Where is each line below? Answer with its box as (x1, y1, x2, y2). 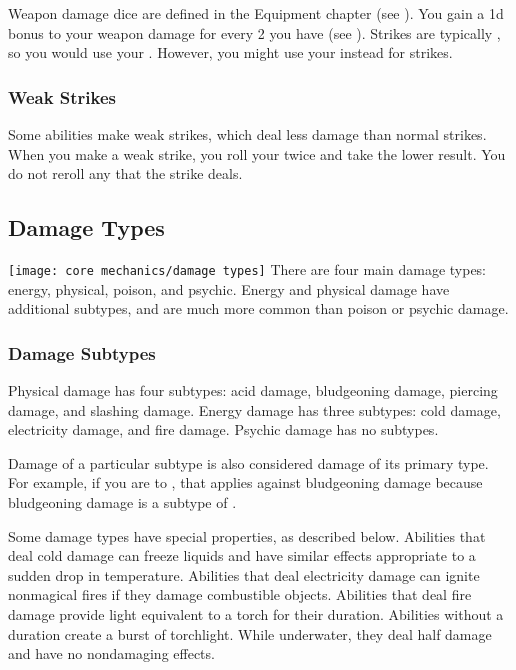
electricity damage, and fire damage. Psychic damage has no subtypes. (8, 419, 439, 440)
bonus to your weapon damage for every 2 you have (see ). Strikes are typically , (8, 22, 501, 43)
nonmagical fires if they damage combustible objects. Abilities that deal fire (8, 584, 472, 605)
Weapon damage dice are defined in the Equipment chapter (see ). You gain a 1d (8, 3, 504, 23)
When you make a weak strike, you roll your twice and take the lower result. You (8, 143, 506, 164)
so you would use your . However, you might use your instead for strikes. (8, 42, 453, 63)
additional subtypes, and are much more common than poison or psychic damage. (8, 298, 509, 319)
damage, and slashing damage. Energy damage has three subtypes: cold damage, (8, 399, 501, 420)
